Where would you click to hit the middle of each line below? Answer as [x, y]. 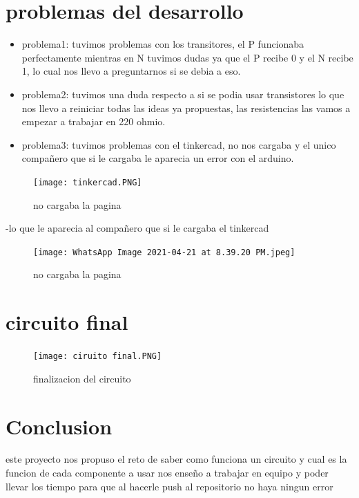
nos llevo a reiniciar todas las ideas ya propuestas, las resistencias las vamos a [186, 108]
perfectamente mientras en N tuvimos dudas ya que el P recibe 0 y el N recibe [187, 57]
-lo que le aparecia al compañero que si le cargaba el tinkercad [137, 228]
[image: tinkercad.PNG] [88, 182]
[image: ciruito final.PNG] [98, 357]
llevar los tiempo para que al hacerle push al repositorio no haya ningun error [169, 486]
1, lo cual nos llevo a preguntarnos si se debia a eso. [131, 71]
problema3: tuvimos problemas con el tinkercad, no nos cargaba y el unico [179, 144]
